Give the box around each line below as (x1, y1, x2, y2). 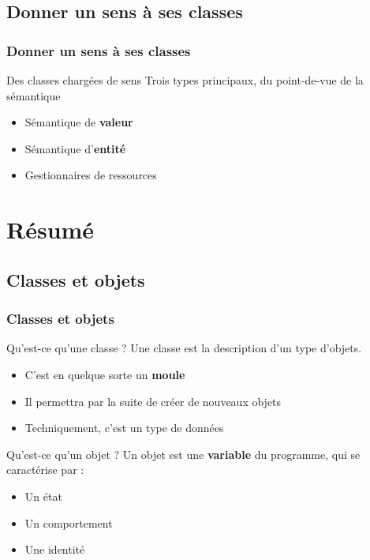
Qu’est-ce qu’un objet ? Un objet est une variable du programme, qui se (6, 445, 361, 462)
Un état (24, 487, 62, 504)
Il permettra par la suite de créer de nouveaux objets (24, 393, 282, 409)
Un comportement (24, 514, 113, 531)
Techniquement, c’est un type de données (24, 419, 224, 436)
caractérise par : (6, 461, 84, 478)
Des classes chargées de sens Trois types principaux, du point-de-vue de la (6, 72, 364, 88)
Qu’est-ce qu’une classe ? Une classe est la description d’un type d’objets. (6, 340, 362, 356)
